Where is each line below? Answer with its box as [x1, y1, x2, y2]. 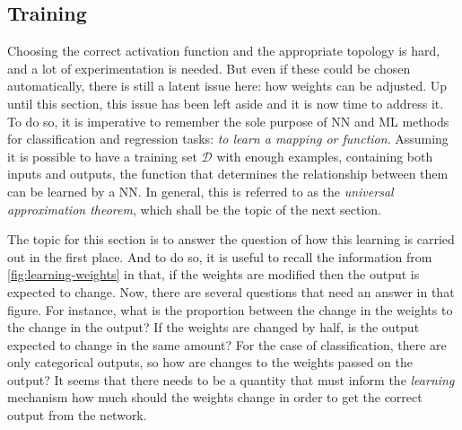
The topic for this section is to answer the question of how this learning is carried [7, 230, 455, 249]
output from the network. [7, 406, 147, 425]
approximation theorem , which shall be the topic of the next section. [7, 199, 381, 218]
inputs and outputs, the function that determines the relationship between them [7, 164, 449, 183]
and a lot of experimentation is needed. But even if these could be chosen [7, 58, 411, 77]
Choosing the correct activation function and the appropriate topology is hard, [7, 41, 440, 60]
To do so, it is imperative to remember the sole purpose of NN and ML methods [7, 111, 449, 130]
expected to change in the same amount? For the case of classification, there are [7, 335, 447, 354]
